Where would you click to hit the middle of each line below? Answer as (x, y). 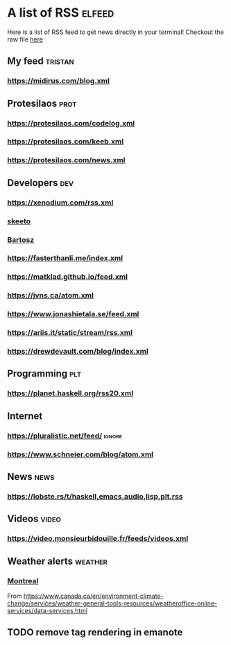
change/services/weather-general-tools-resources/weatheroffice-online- (112, 603)
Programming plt (44, 373)
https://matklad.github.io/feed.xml (68, 277)
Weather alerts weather (57, 561)
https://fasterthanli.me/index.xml (65, 258)
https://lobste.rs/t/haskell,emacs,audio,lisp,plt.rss (95, 496)
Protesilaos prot (42, 103)
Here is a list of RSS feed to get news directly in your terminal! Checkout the (115, 32)
